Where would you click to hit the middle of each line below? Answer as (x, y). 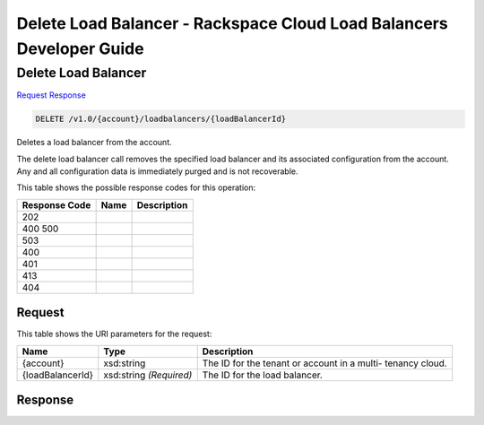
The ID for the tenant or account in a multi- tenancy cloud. (324, 363)
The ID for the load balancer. (262, 375)
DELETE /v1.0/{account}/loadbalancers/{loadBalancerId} (161, 119)
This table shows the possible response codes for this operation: (136, 187)
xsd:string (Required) (148, 375)
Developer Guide (80, 48)
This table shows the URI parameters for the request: (114, 334)
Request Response (52, 95)
